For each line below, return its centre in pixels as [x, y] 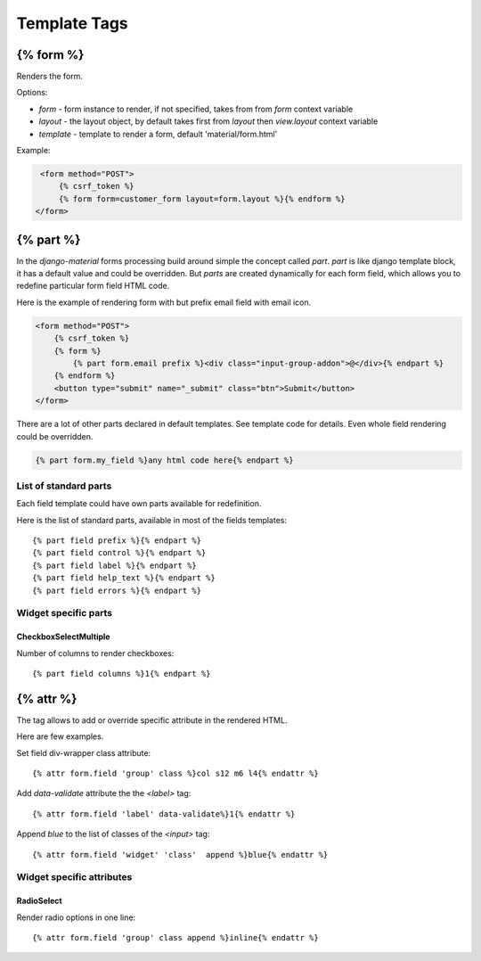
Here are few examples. [60, 736]
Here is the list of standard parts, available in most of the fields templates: [152, 520]
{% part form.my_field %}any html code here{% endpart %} [164, 460]
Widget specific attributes [74, 877]
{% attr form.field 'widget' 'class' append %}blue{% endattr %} [180, 854]
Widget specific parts [65, 613]
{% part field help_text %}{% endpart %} [124, 578]
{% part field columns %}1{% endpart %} [122, 674]
